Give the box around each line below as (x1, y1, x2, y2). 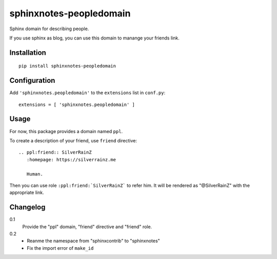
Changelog (9, 203, 46, 212)
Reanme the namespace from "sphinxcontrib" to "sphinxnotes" (27, 238, 160, 244)
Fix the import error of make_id (27, 245, 94, 251)
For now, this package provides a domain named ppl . (9, 128, 123, 134)
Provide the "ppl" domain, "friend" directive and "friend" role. (22, 223, 152, 230)
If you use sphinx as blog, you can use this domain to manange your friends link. (9, 35, 180, 41)
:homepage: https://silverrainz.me (26, 157, 116, 162)
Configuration (9, 76, 55, 85)
